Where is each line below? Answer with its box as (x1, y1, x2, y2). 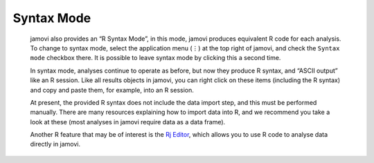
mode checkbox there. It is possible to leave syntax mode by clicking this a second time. (30, 54, 281, 62)
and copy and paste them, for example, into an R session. (30, 86, 194, 94)
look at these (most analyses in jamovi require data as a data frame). (30, 117, 226, 126)
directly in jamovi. (30, 140, 81, 148)
